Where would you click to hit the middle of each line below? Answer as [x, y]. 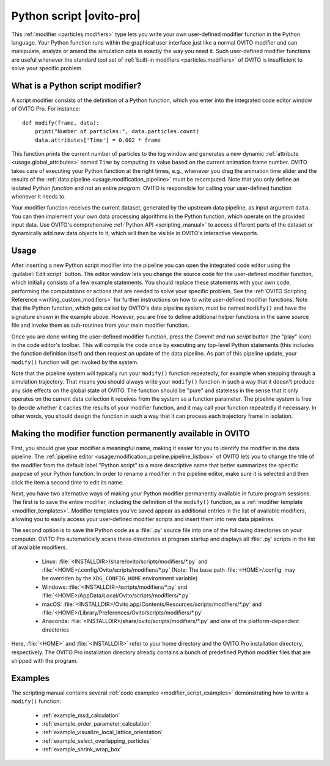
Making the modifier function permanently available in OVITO [130, 433]
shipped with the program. [45, 660]
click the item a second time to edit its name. [68, 482]
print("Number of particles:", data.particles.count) [117, 132]
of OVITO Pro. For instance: [46, 109]
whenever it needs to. [39, 196]
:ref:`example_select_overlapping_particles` [97, 741]
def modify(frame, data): [61, 123]
